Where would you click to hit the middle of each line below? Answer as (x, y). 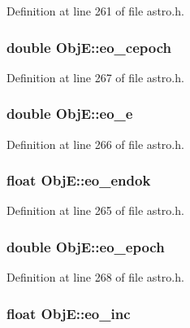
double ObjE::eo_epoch (86, 246)
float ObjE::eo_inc (69, 313)
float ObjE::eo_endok (79, 180)
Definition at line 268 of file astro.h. (95, 277)
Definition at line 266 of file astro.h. (95, 144)
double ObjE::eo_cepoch (89, 47)
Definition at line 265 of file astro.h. (95, 210)
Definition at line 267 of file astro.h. (95, 77)
